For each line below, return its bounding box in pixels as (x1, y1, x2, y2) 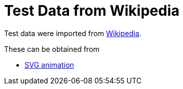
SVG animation (25, 60, 74, 69)
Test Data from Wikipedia (4, 2, 180, 19)
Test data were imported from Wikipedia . (4, 28, 142, 38)
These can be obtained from (4, 44, 100, 53)
